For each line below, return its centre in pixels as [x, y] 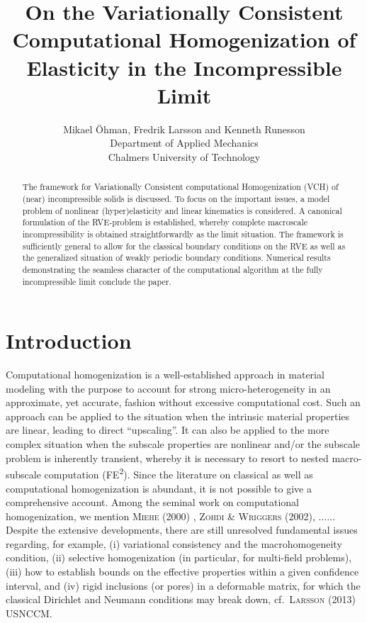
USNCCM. [29, 613]
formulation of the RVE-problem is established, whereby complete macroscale [165, 222]
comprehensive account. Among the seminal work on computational [152, 502]
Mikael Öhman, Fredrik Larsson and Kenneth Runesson [184, 129]
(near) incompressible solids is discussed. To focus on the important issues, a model [176, 198]
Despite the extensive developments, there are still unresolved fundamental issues [182, 530]
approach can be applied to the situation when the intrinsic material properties [178, 416]
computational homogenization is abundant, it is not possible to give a [159, 488]
